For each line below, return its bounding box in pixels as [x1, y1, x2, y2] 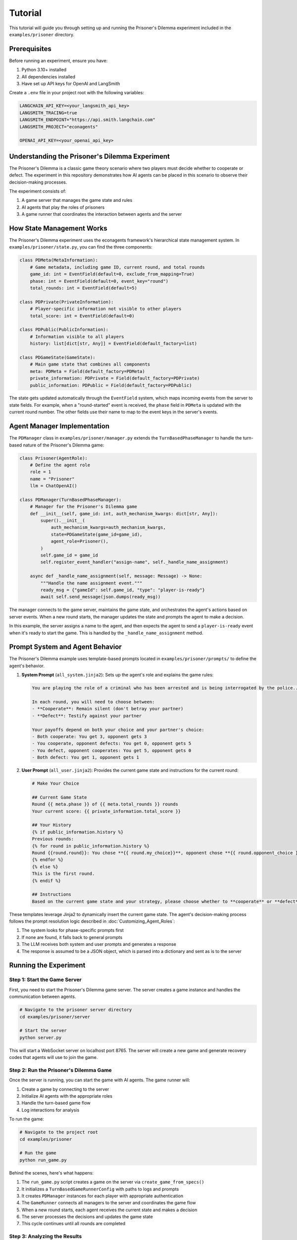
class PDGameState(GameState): [19, 355, 96, 360]
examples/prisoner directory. [9, 31, 75, 37]
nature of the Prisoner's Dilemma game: [23, 442, 104, 448]
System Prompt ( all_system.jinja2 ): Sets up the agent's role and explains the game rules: [21, 672, 214, 678]
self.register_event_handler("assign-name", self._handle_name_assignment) [40, 559, 229, 565]
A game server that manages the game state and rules [21, 197, 133, 203]
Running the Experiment [9, 961, 86, 970]
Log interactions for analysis [21, 1107, 80, 1113]
